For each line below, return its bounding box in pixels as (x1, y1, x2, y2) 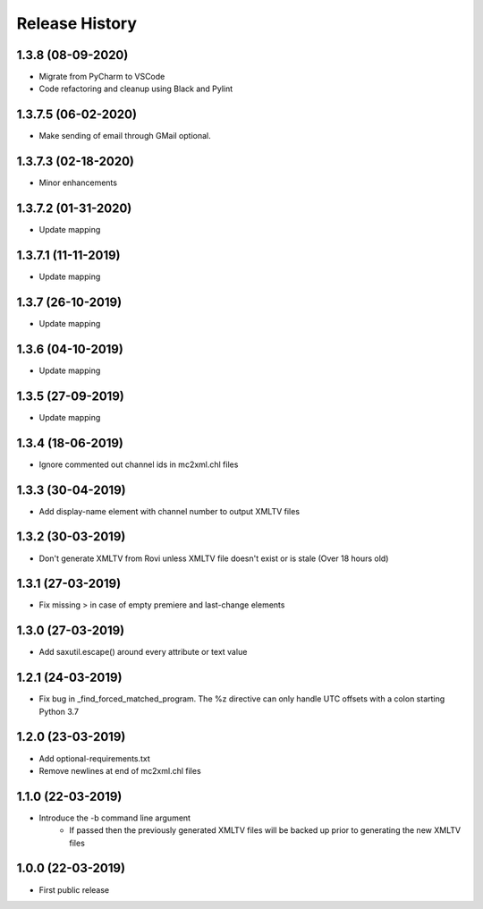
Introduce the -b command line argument (38, 812, 191, 823)
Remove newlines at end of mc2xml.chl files (38, 765, 201, 776)
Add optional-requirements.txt (38, 752, 151, 764)
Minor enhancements (38, 177, 118, 188)
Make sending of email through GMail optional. (38, 131, 212, 141)
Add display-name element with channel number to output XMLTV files (38, 505, 300, 516)
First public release (38, 884, 110, 895)
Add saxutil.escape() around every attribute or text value (38, 647, 248, 658)
